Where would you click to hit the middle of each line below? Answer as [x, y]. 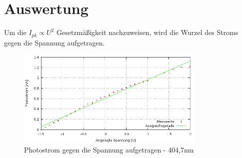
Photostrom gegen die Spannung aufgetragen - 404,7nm [109, 149]
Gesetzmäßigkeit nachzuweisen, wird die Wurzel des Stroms [147, 32]
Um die [15, 32]
